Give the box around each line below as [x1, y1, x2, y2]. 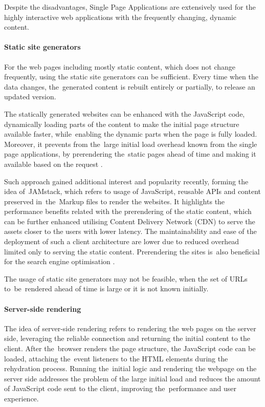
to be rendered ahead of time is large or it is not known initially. [4, 283, 209, 294]
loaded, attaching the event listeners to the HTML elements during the [4, 353, 228, 363]
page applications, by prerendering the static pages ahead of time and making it [4, 148, 256, 159]
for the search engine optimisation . [4, 256, 115, 267]
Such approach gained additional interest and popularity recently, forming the [4, 176, 249, 186]
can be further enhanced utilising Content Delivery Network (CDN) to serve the [4, 216, 255, 226]
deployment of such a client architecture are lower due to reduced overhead [4, 236, 239, 247]
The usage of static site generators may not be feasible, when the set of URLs [4, 273, 248, 284]
